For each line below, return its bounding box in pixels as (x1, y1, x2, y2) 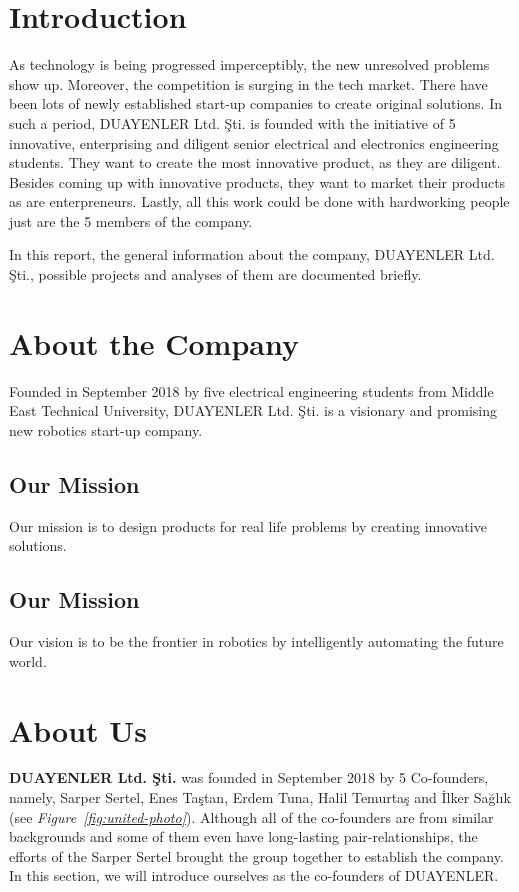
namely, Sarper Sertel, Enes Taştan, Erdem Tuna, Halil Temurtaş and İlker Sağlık (9, 787, 511, 808)
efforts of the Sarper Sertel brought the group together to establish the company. (9, 845, 504, 866)
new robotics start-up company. (9, 419, 203, 440)
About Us (9, 709, 147, 750)
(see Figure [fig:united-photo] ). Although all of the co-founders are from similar (9, 806, 494, 827)
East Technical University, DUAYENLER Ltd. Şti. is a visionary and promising (9, 400, 498, 421)
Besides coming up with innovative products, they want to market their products (9, 171, 506, 192)
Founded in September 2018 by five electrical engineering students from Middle (9, 380, 494, 401)
